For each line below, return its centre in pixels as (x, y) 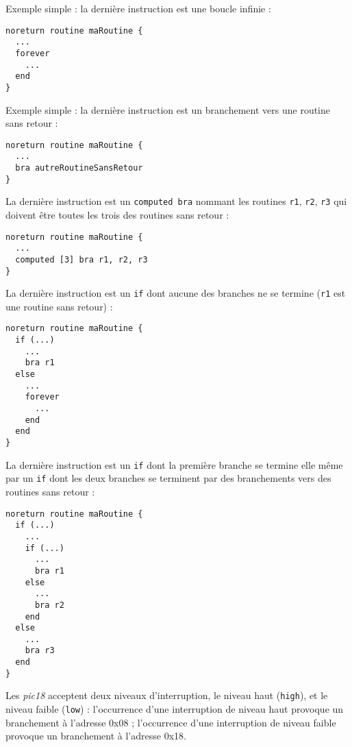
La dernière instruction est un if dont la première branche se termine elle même (174, 464)
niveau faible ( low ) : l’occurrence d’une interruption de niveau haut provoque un (175, 709)
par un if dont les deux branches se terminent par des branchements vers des (168, 478)
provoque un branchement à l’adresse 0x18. (96, 736)
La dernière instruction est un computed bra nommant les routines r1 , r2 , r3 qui (176, 201)
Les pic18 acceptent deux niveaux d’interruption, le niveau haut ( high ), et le (167, 695)
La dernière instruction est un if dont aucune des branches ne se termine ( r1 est (176, 293)
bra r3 (40, 651)
